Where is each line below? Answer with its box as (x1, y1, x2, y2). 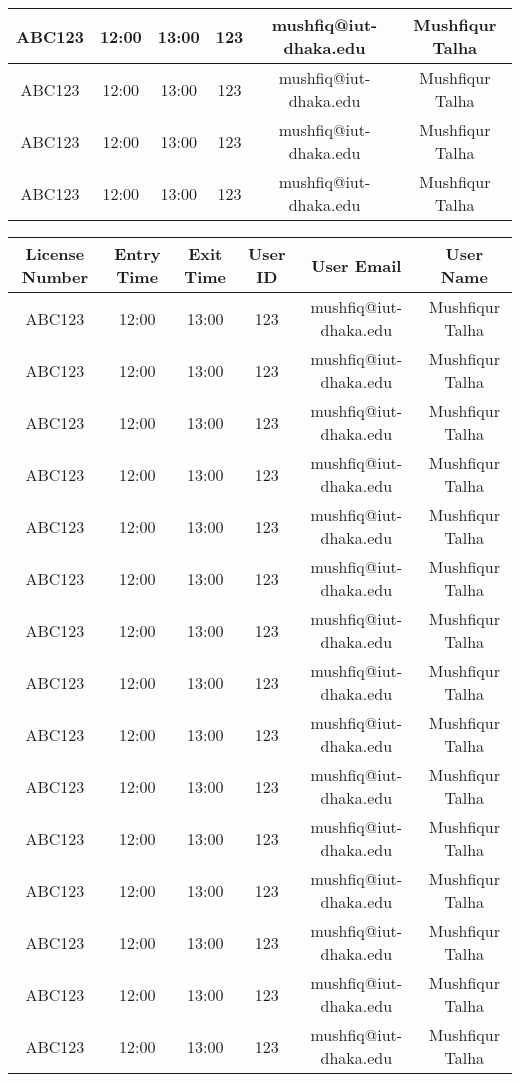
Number (21, 265, 89, 288)
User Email (311, 253, 402, 277)
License (25, 242, 85, 265)
